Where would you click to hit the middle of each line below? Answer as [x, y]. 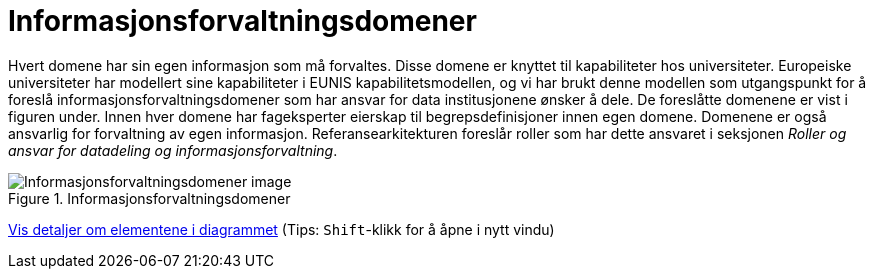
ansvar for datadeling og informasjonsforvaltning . [173, 150]
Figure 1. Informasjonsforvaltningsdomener [149, 198]
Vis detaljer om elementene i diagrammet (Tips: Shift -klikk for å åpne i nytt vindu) [281, 229]
